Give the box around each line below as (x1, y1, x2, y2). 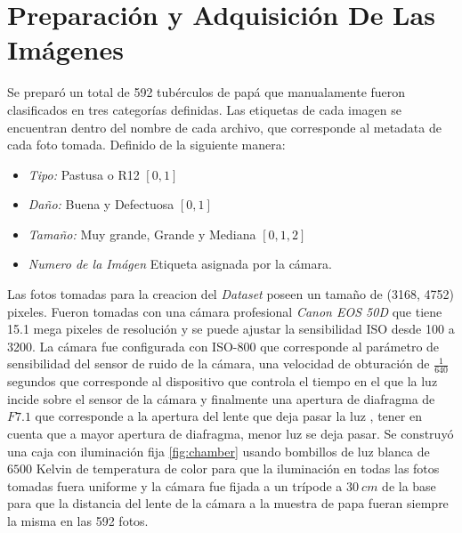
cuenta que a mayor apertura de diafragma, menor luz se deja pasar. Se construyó (7, 424, 454, 443)
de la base (382, 476, 436, 495)
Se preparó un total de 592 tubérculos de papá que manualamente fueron (7, 83, 406, 101)
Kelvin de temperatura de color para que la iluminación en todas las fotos (36, 459, 440, 478)
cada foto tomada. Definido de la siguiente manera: (7, 135, 286, 154)
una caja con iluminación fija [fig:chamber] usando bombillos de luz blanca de (7, 441, 430, 460)
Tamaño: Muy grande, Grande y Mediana (28, 224, 256, 243)
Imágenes (7, 31, 124, 68)
